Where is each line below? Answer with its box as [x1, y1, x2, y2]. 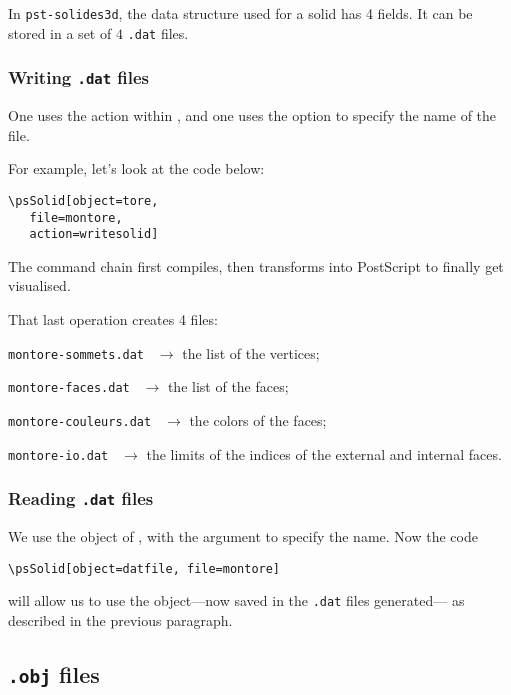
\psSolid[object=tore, [8, 193, 159, 208]
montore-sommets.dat [8, 347, 145, 362]
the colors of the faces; [189, 409, 327, 430]
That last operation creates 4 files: [8, 309, 218, 330]
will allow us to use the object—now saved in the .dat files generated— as [8, 590, 465, 611]
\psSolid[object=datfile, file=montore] [8, 561, 281, 576]
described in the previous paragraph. [8, 609, 233, 630]
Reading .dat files [8, 486, 154, 511]
